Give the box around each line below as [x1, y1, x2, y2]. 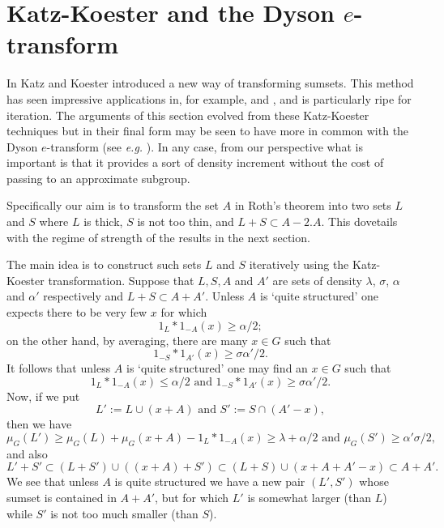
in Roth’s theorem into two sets [234, 197, 391, 214]
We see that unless [6, 473, 99, 490]
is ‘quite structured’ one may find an [126, 360, 308, 377]
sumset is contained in [6, 488, 117, 505]
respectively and [43, 287, 124, 304]
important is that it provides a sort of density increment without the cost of [6, 154, 384, 171]
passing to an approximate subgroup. [6, 169, 190, 186]
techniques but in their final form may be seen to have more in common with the [6, 122, 409, 139]
